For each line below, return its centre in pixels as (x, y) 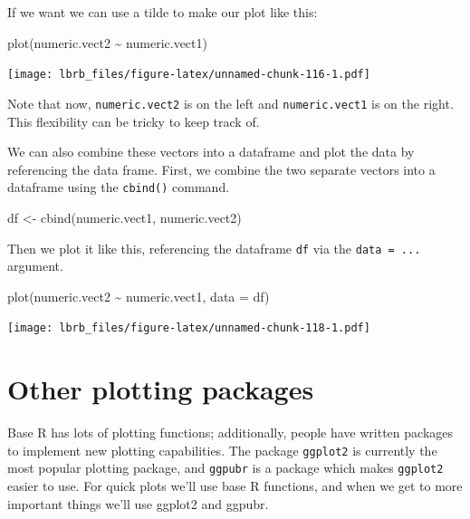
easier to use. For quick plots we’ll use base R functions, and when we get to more (235, 486)
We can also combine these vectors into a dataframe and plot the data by (211, 152)
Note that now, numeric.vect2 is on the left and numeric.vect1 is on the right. (230, 103)
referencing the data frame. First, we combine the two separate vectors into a (221, 169)
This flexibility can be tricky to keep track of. (134, 121)
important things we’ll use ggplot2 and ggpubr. (138, 503)
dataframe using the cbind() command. (119, 187)
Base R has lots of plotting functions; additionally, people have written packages (230, 432)
